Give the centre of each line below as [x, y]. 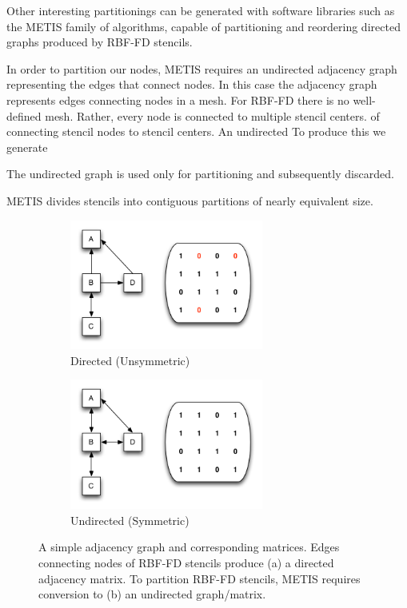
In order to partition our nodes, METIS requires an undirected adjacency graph [202, 68]
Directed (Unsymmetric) [130, 360]
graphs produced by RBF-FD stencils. [100, 42]
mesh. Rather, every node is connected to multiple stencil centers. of [212, 115]
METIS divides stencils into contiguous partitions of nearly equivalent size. [190, 200]
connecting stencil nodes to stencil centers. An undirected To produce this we [196, 131]
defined [24, 115]
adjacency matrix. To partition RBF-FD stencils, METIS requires [200, 578]
